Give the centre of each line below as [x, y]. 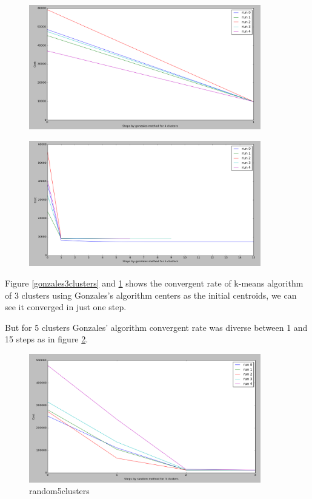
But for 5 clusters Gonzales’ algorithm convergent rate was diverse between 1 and [156, 327]
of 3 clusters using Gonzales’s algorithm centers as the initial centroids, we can [151, 295]
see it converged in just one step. [66, 307]
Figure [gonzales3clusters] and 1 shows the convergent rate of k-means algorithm [154, 283]
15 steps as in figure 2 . [47, 339]
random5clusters [59, 491]
